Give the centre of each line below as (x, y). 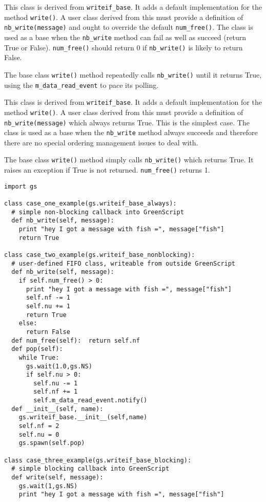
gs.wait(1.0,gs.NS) (59, 366)
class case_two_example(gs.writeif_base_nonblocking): (100, 255)
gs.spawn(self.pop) (52, 443)
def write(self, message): (57, 478)
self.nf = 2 (39, 426)
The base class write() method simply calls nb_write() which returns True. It (129, 160)
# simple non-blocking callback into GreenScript (98, 212)
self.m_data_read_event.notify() (90, 401)
